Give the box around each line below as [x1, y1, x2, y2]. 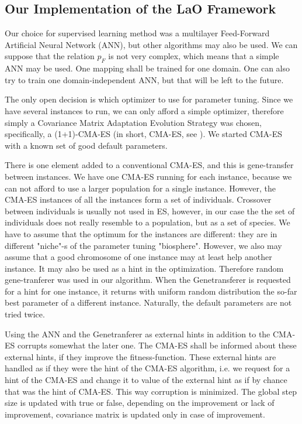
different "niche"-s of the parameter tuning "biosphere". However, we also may [5, 239, 282, 251]
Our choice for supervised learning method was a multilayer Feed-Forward [5, 27, 270, 39]
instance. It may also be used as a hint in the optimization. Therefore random [5, 262, 284, 274]
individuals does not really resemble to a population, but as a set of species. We [5, 216, 290, 228]
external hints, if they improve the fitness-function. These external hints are [5, 350, 276, 363]
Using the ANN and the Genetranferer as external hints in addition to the [5, 327, 270, 340]
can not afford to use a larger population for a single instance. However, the [5, 182, 276, 194]
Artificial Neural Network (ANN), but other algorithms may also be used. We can [5, 38, 298, 50]
